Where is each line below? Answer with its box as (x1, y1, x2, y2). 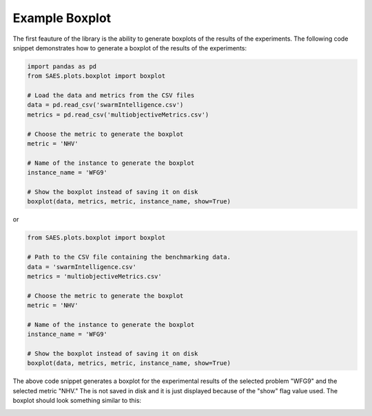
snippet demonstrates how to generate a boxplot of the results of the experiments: (12, 43, 247, 52)
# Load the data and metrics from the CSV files (27, 92, 195, 99)
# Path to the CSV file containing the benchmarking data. (27, 253, 231, 261)
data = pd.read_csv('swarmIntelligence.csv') (27, 101, 184, 109)
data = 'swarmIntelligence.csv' (27, 263, 137, 270)
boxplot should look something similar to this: (12, 397, 141, 405)
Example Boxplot (12, 10, 112, 26)
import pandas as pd (27, 62, 96, 70)
